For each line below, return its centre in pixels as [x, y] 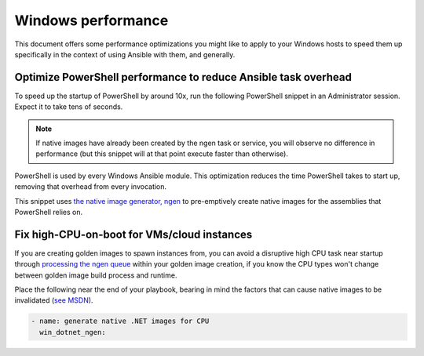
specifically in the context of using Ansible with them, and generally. [125, 54]
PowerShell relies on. [48, 212]
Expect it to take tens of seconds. [69, 107]
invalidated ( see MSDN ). [54, 300]
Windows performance [91, 20]
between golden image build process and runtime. [96, 275]
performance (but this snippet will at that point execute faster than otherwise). [162, 154]
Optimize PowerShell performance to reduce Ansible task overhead [183, 77]
